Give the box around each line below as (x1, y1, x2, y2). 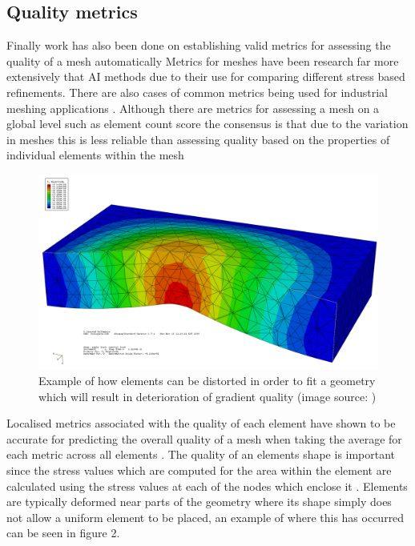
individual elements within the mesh (6, 147, 184, 163)
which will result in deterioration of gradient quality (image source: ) (38, 387, 377, 404)
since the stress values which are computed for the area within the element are (6, 461, 392, 478)
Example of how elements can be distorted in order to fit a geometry (38, 372, 376, 389)
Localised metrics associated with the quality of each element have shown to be (6, 415, 396, 432)
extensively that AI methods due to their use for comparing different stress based (6, 68, 405, 85)
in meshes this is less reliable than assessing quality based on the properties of (6, 130, 390, 147)
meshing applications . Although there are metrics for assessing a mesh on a (6, 99, 380, 116)
